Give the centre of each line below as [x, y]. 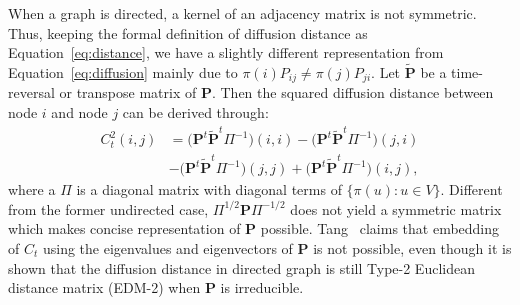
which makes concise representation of [124, 228]
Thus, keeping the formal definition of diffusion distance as [188, 32]
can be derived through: [195, 112]
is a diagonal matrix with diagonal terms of [209, 189]
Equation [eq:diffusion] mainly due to [123, 72]
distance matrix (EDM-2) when [104, 287]
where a [32, 189]
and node [79, 112]
